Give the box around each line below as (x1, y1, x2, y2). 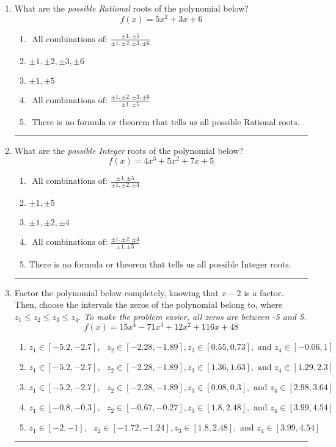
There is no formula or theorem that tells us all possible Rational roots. (32, 118, 300, 127)
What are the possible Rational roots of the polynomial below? (14, 2, 249, 14)
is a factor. (244, 286, 284, 299)
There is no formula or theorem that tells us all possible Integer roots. (29, 260, 291, 269)
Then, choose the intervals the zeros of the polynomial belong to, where (14, 298, 283, 311)
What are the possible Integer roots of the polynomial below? (14, 144, 244, 156)
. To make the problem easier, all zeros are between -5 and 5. (78, 310, 307, 322)
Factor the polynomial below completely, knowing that (14, 286, 219, 299)
